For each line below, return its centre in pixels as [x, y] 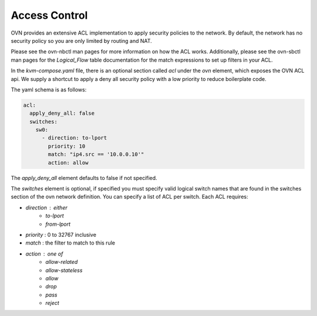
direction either [46, 208]
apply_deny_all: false [62, 113]
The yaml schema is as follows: [49, 89]
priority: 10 [67, 146]
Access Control [49, 15]
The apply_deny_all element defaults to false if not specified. [84, 178]
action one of [44, 254]
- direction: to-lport [75, 138]
